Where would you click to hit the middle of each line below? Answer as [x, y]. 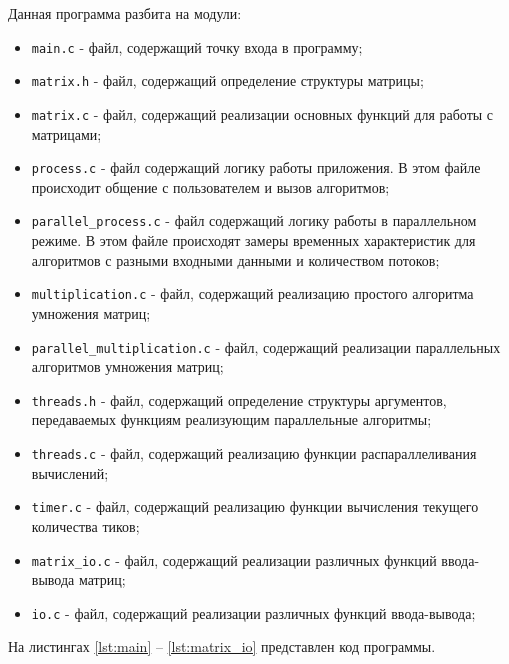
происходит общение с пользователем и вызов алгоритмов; [210, 186]
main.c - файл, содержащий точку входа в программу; [197, 46]
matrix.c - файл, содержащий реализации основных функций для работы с [262, 113]
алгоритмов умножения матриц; [127, 366]
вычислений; [70, 472]
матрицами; [66, 133]
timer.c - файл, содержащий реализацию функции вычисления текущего [255, 506]
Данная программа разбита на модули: [125, 13]
